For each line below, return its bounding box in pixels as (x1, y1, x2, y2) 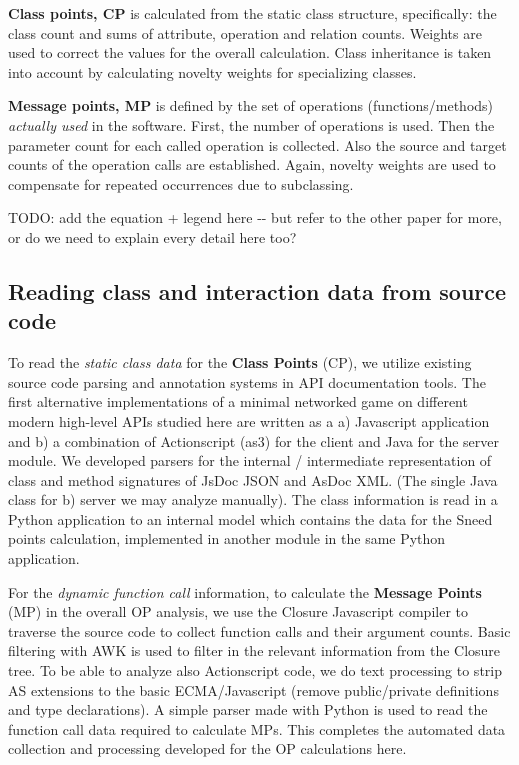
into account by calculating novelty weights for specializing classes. (8, 61, 417, 82)
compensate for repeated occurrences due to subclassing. (8, 173, 354, 194)
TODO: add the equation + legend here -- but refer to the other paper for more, (8, 207, 502, 228)
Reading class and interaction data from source (8, 275, 507, 306)
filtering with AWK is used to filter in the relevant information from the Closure (8, 640, 501, 661)
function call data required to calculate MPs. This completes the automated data (8, 718, 506, 739)
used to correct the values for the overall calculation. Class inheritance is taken (8, 42, 492, 63)
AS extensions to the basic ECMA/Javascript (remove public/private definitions (8, 679, 499, 700)
